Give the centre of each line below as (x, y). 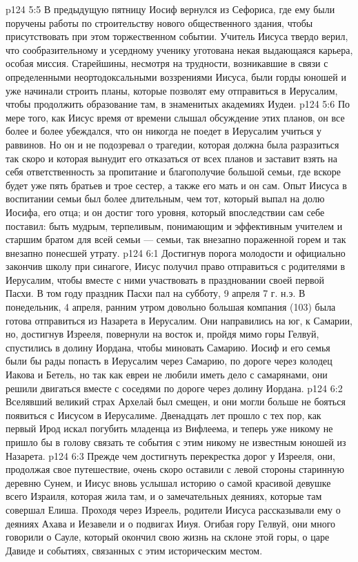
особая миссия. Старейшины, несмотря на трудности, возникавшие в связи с (167, 63)
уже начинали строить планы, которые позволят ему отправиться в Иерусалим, (172, 90)
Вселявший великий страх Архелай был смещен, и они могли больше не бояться (176, 401)
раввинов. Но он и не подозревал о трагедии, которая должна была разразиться (172, 144)
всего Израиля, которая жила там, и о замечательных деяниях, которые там (164, 496)
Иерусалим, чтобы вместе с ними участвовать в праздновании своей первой (165, 279)
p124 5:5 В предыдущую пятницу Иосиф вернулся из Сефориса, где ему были (170, 9)
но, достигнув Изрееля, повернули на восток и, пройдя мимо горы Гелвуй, (162, 334)
